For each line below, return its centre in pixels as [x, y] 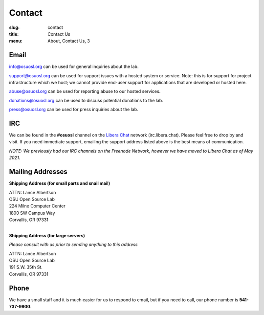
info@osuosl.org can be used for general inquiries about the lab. [74, 67]
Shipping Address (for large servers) [47, 235]
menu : [16, 41]
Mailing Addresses [38, 172]
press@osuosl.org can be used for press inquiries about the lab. [74, 110]
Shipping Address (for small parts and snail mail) [60, 183]
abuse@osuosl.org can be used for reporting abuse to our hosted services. [85, 91]
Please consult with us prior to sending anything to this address [73, 245]
